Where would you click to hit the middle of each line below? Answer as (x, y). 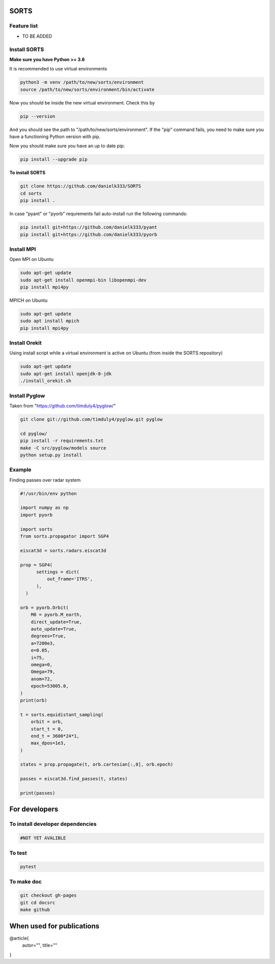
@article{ (19, 938)
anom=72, (42, 679)
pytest (28, 867)
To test (18, 853)
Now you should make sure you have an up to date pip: (67, 146)
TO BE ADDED (37, 36)
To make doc (25, 881)
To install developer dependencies (53, 824)
